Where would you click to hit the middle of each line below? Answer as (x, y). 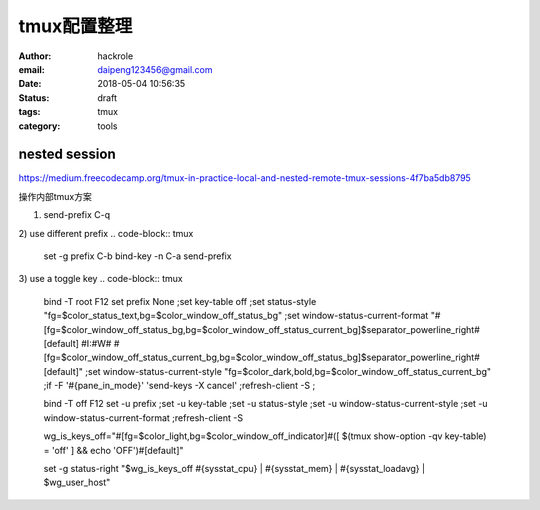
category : (39, 126)
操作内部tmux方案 (55, 196)
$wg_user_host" (77, 482)
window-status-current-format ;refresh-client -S (143, 417)
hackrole (115, 56)
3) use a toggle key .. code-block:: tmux (101, 279)
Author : (35, 56)
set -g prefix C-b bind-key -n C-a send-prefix (137, 256)
